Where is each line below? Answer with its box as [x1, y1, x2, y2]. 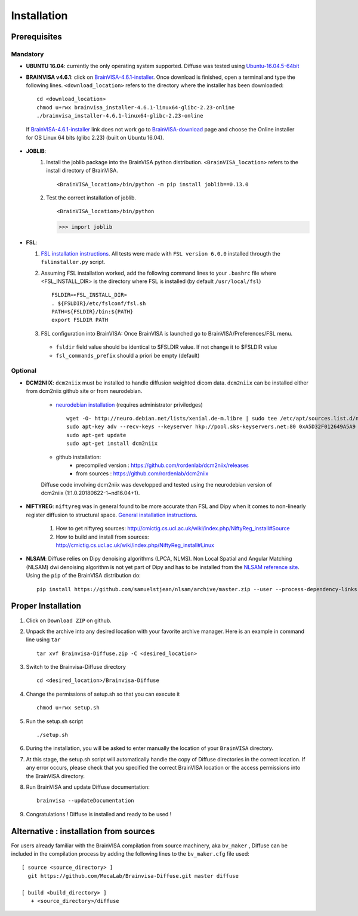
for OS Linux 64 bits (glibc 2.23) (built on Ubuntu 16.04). [26, 134, 164, 142]
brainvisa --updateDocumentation [36, 797, 134, 804]
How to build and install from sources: [55, 533, 149, 540]
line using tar [26, 636, 61, 643]
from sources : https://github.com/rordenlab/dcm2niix [76, 470, 209, 477]
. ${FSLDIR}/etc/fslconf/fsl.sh [51, 300, 146, 307]
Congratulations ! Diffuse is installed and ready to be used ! [26, 810, 172, 817]
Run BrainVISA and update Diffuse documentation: [26, 783, 150, 791]
